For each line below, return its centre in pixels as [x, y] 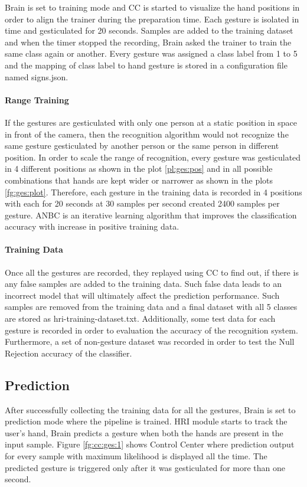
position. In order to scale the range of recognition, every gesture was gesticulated [153, 157]
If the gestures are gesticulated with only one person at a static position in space [151, 122]
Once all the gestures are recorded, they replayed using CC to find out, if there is [152, 272]
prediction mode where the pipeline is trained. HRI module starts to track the [146, 421]
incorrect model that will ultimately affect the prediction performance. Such [142, 295]
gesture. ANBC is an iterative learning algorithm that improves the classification [151, 215]
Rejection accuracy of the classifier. [68, 353]
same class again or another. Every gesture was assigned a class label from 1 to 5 [151, 53]
